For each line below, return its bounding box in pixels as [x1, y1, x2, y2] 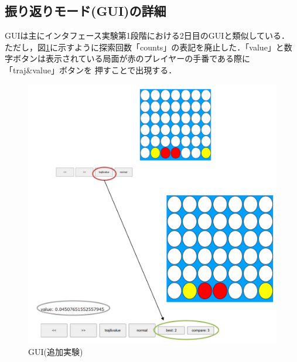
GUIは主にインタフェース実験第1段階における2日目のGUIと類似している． [5, 29, 289, 42]
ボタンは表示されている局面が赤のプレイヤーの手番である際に [12, 52, 251, 65]
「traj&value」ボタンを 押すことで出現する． [5, 63, 177, 76]
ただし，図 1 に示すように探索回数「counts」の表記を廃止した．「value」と [5, 40, 284, 53]
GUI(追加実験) [28, 346, 83, 358]
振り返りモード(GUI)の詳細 [5, 2, 166, 20]
